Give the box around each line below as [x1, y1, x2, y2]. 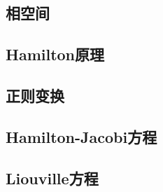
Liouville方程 [6, 167, 99, 188]
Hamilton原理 [6, 43, 105, 65]
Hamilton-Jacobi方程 [6, 125, 157, 147]
